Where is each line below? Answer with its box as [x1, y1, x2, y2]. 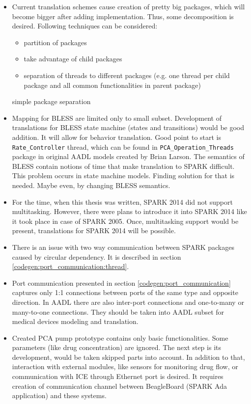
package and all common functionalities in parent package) [24, 80, 201, 90]
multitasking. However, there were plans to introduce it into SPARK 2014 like [12, 206, 247, 216]
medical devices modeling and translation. [12, 316, 139, 326]
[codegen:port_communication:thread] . [12, 261, 129, 271]
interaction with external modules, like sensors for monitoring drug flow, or [12, 361, 238, 372]
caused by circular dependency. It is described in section [12, 251, 181, 262]
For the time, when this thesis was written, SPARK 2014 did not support [12, 196, 233, 207]
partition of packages [24, 37, 87, 47]
